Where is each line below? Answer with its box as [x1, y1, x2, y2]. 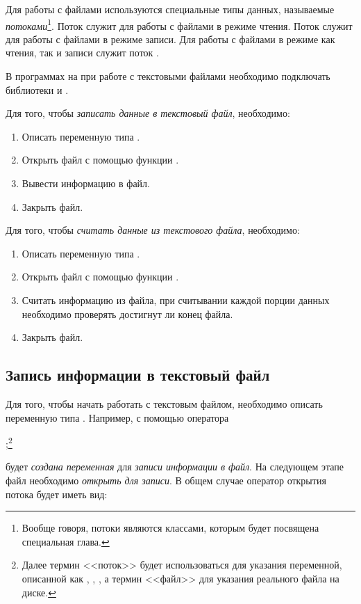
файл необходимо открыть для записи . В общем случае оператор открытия [6, 472, 326, 487]
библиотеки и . [6, 82, 69, 97]
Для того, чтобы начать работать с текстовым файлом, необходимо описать [6, 396, 323, 411]
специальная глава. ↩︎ [22, 534, 110, 548]
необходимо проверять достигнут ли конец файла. [22, 306, 233, 321]
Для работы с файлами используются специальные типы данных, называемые [6, 2, 335, 16]
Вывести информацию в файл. [22, 176, 150, 190]
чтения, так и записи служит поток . [6, 45, 159, 60]
